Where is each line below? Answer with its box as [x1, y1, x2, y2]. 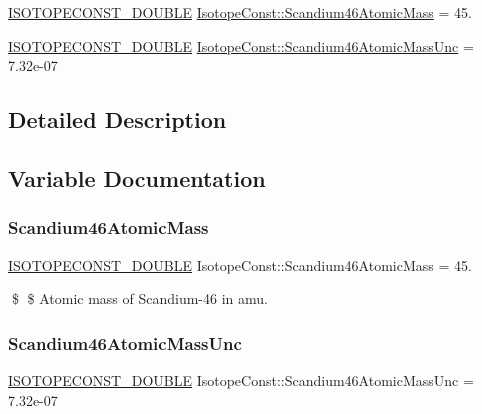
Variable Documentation [8, 162, 266, 193]
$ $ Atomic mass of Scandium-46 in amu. [11, 288, 268, 309]
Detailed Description [8, 104, 227, 135]
